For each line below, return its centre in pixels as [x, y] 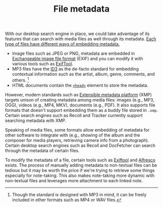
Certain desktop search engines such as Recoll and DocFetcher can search [80, 145]
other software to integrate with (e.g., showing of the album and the [73, 135]
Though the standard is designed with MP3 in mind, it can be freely [79, 194]
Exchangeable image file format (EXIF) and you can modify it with [77, 59]
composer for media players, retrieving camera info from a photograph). [77, 140]
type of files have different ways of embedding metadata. [62, 44]
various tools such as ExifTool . [43, 64]
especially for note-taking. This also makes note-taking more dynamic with [80, 175]
